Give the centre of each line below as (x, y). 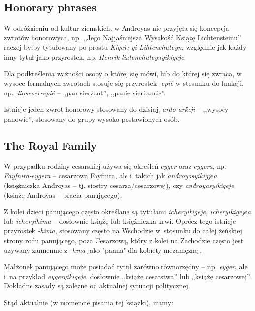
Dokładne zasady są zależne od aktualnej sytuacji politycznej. (97, 286)
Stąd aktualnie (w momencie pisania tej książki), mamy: (89, 302)
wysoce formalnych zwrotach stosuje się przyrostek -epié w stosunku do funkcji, (124, 83)
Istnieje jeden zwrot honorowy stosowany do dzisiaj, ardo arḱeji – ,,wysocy (116, 109)
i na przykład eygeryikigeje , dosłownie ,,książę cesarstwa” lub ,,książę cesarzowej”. (127, 276)
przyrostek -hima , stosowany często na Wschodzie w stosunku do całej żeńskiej (123, 231)
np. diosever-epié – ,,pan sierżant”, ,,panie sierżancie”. (85, 92)
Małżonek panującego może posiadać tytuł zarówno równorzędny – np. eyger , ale (126, 266)
